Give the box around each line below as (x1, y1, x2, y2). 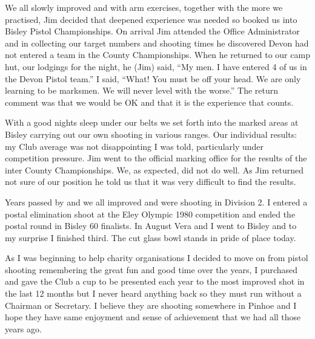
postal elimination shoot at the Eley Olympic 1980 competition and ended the (5, 207, 296, 220)
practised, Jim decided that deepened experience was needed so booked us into (5, 13, 297, 25)
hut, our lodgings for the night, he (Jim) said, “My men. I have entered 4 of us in (5, 60, 307, 73)
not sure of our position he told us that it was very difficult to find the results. (5, 175, 296, 188)
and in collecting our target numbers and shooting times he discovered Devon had (5, 36, 309, 49)
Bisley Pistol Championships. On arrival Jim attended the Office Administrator (5, 25, 300, 37)
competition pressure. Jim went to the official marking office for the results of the (5, 152, 307, 164)
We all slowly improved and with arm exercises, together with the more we (5, 1, 283, 13)
